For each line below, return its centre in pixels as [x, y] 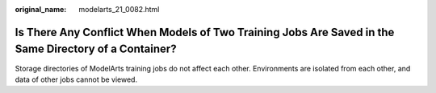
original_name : [41, 9]
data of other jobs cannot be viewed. [76, 79]
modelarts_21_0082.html [119, 9]
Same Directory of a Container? [96, 49]
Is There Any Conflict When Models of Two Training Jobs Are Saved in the [205, 32]
